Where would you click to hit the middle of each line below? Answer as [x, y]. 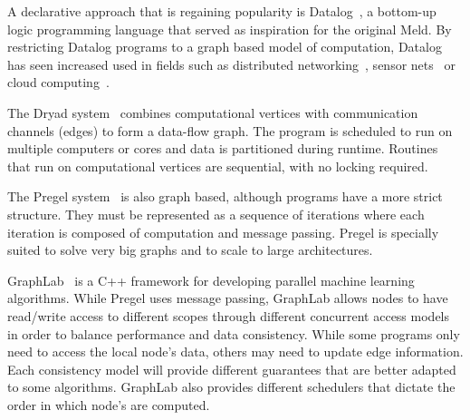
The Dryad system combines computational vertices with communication [213, 112]
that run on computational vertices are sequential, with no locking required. [218, 166]
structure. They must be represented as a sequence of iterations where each [216, 214]
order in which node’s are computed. [109, 404]
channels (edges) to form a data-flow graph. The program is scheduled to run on [230, 130]
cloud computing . [58, 82]
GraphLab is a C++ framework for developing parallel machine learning [211, 280]
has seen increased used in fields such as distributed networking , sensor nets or [231, 64]
